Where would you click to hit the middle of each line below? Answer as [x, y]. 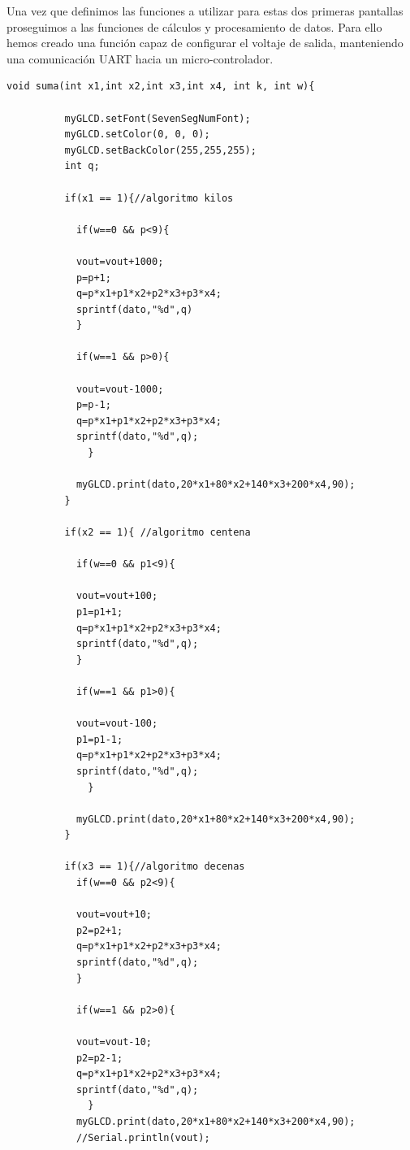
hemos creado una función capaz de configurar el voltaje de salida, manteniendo [205, 43]
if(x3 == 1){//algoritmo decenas [155, 867]
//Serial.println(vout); [143, 1137]
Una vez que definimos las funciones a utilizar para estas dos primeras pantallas [205, 11]
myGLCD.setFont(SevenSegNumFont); [158, 118]
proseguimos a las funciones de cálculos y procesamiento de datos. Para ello [194, 26]
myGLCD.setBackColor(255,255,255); [160, 150]
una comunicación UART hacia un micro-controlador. [140, 58]
